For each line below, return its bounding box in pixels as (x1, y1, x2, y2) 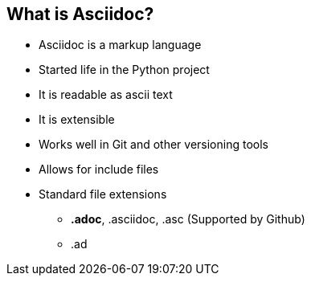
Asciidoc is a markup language (39, 38, 202, 52)
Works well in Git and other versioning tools (39, 137, 268, 152)
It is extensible (39, 112, 115, 127)
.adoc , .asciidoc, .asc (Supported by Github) (71, 212, 305, 227)
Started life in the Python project (39, 63, 210, 77)
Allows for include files (39, 162, 159, 177)
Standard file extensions (39, 187, 167, 202)
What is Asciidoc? (6, 4, 154, 24)
